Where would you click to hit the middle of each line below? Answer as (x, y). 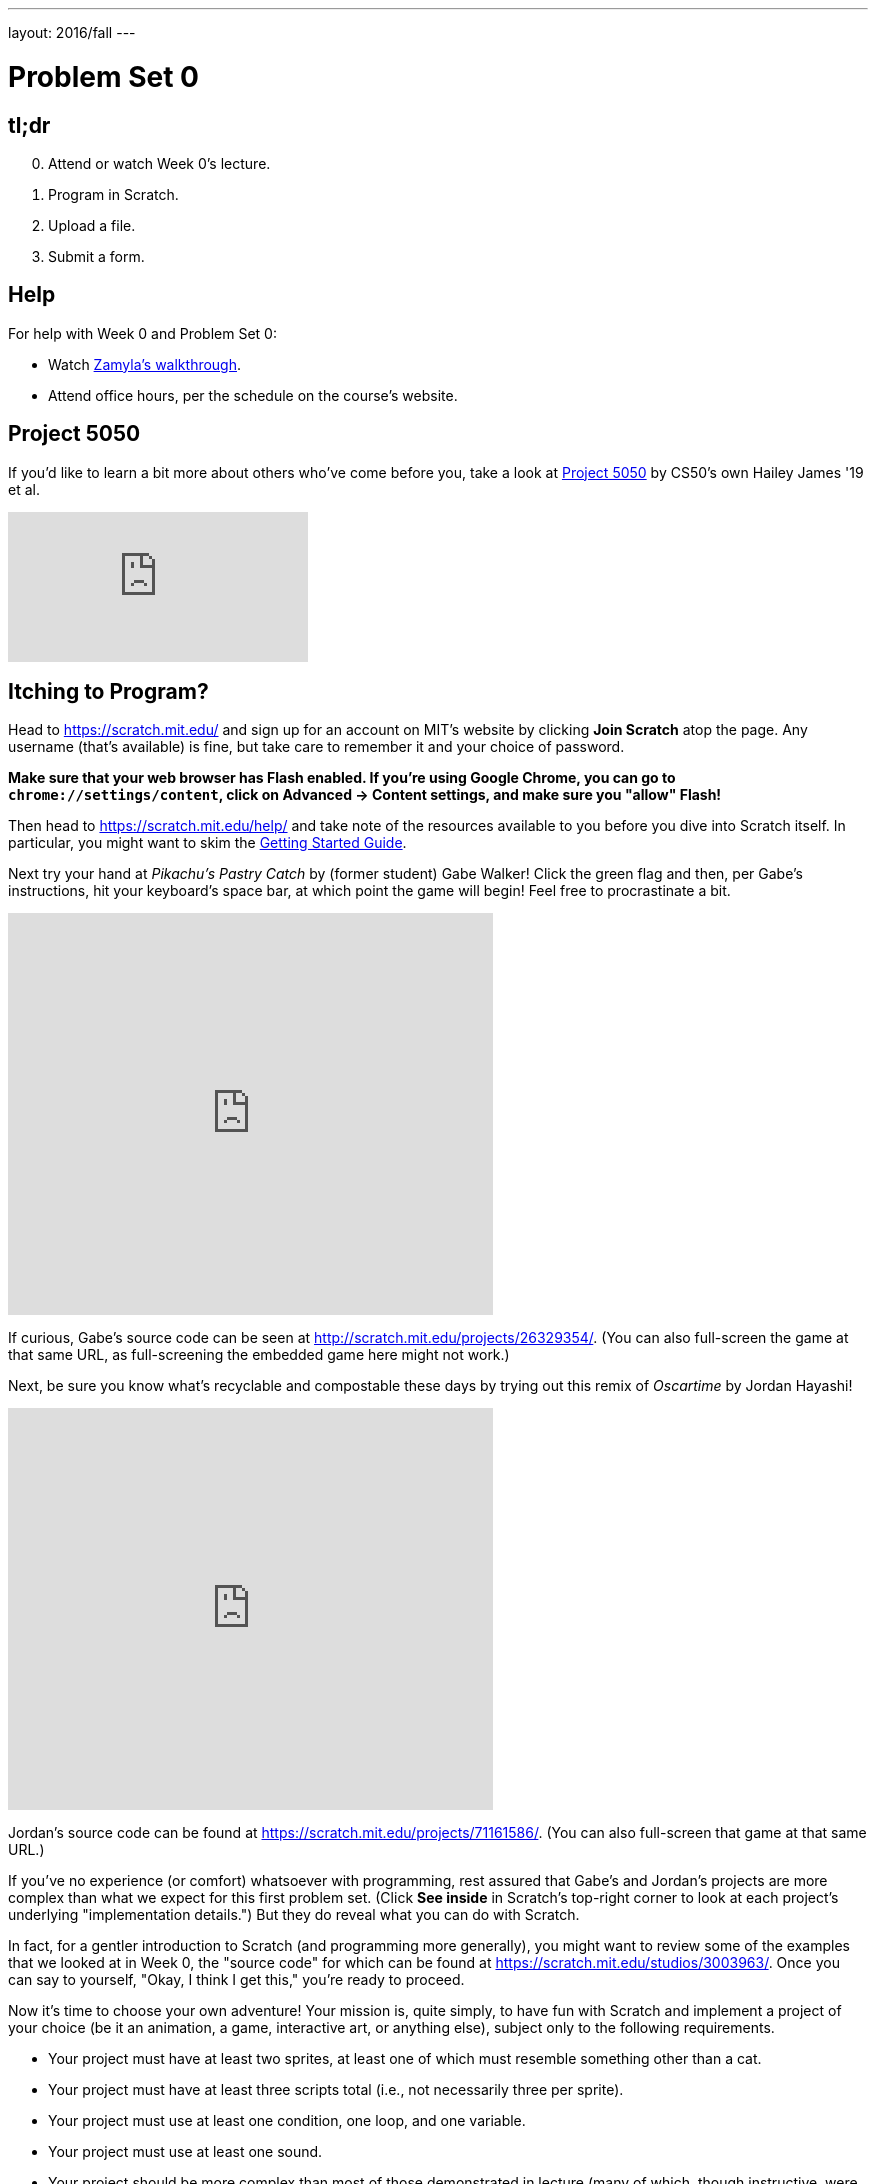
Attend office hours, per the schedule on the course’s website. (253, 395)
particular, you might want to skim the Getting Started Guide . (207, 843)
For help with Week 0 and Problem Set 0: (142, 333)
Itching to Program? (108, 692)
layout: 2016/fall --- (72, 32)
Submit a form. (96, 256)
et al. (24, 489)
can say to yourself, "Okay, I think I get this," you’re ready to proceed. (236, 1980)
